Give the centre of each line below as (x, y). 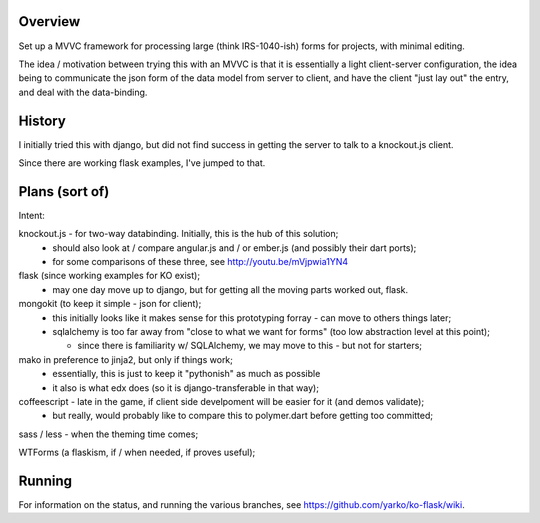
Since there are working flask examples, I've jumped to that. (142, 162)
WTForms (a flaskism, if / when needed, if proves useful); (137, 452)
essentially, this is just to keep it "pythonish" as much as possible (186, 374)
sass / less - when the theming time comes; (108, 434)
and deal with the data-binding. (83, 92)
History (42, 120)
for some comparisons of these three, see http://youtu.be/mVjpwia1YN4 (200, 262)
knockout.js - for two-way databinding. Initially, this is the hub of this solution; (178, 234)
